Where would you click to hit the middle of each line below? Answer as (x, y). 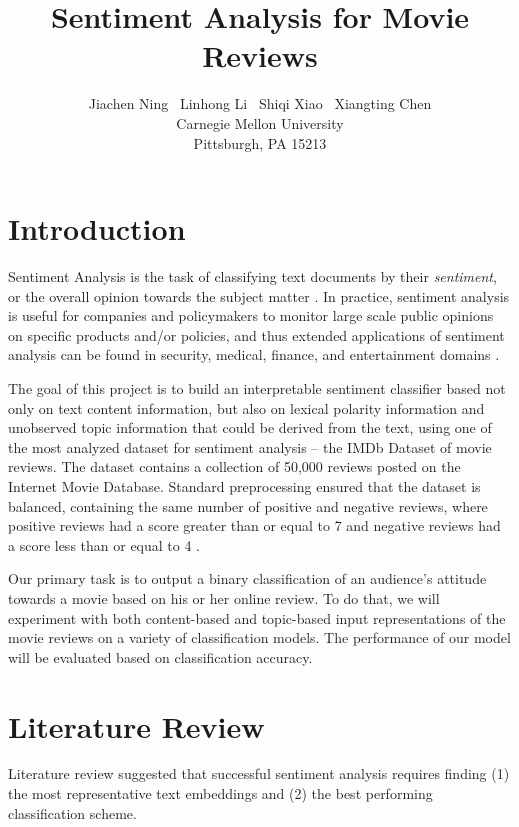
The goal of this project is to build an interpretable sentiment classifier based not (257, 388)
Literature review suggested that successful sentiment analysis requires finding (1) (259, 773)
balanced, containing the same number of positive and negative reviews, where (248, 505)
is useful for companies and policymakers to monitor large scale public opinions (251, 315)
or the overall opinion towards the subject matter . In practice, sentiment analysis (259, 295)
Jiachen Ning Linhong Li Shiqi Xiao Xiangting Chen (260, 103)
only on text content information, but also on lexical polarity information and (246, 407)
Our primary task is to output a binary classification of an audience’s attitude (247, 578)
